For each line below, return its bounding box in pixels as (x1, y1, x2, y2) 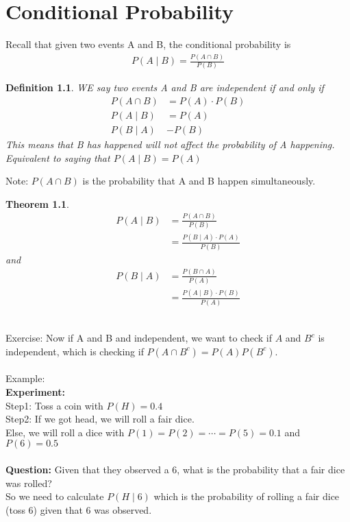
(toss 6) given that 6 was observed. (5, 502, 152, 517)
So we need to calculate (5, 489, 104, 503)
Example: (5, 371, 45, 385)
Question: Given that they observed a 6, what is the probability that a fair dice (5, 462, 345, 476)
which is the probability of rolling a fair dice (153, 489, 340, 503)
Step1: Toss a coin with (5, 398, 103, 412)
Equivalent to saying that (5, 150, 110, 165)
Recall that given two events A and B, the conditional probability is (5, 37, 291, 51)
